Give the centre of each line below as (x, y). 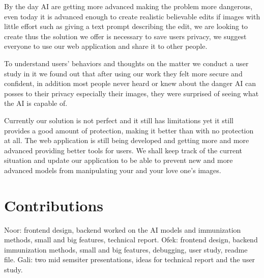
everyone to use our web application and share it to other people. (106, 46)
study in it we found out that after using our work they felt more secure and (123, 73)
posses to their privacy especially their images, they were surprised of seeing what (131, 93)
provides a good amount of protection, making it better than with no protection (129, 130)
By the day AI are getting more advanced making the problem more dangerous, (128, 6)
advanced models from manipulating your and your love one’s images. (113, 170)
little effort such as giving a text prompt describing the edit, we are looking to (126, 26)
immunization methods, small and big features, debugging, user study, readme (126, 249)
